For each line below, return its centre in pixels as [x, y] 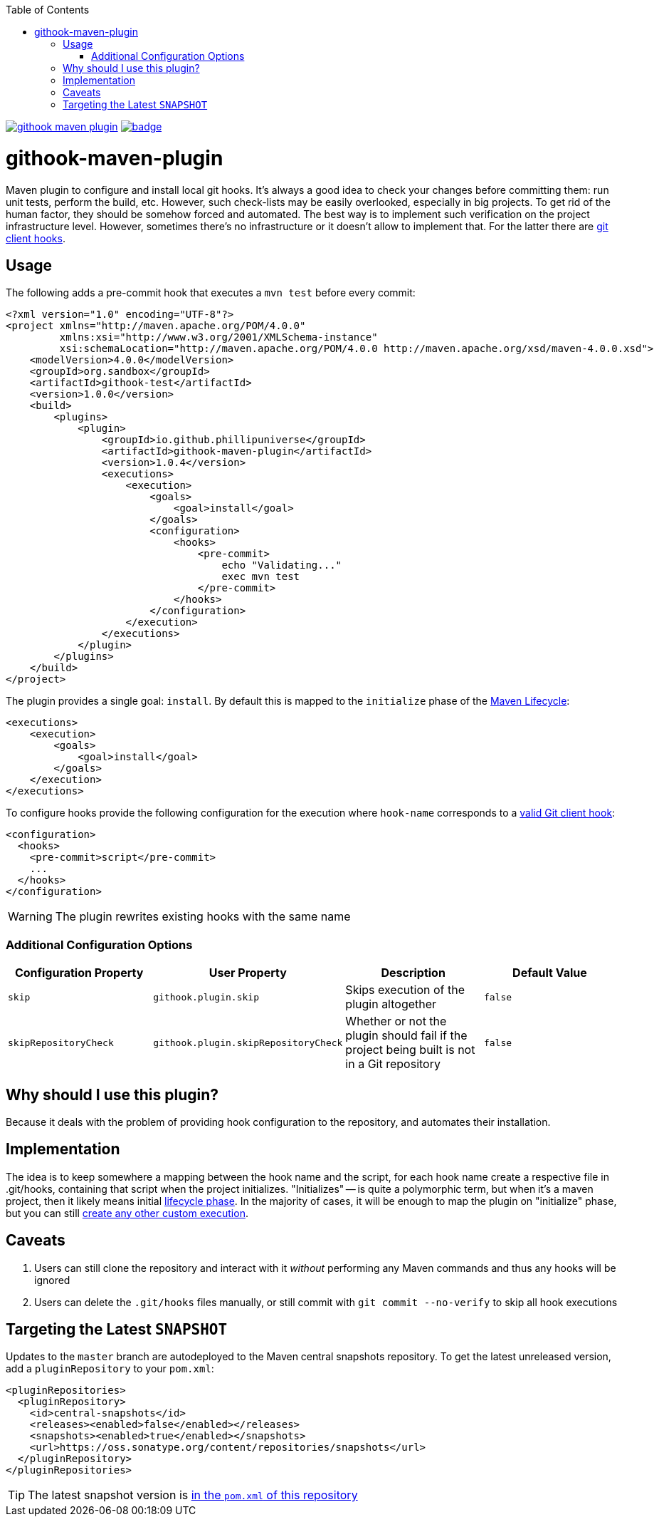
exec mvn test [261, 577]
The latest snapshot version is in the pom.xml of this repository [193, 1495]
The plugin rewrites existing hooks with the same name [203, 917]
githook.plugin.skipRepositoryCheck [248, 1042]
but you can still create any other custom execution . [127, 1213]
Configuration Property [79, 973]
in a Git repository [393, 1064]
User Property [248, 973]
